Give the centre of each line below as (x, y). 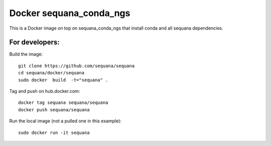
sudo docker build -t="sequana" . (63, 80)
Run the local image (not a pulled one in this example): (65, 121)
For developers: (34, 42)
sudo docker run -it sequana (54, 132)
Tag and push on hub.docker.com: (45, 91)
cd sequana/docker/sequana (51, 73)
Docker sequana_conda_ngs (70, 13)
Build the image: (26, 54)
